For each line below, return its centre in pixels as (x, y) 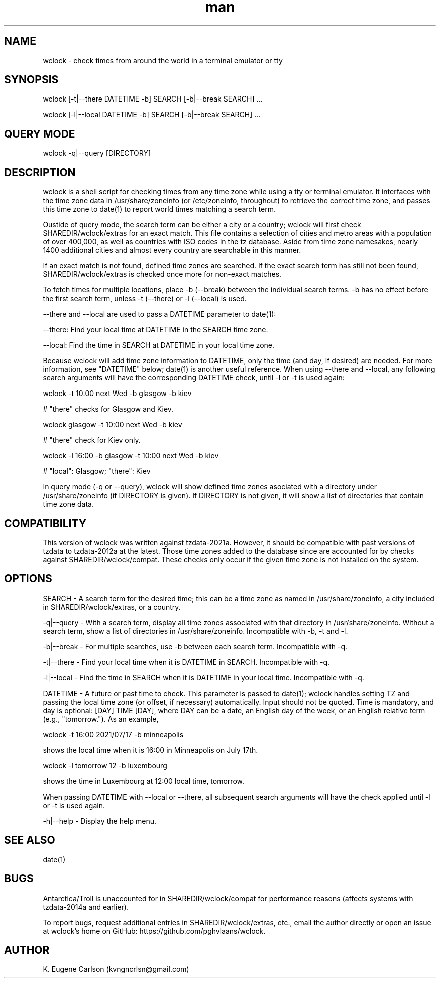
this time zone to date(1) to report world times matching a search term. (159, 209)
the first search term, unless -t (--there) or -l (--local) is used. (145, 299)
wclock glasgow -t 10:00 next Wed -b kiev (113, 425)
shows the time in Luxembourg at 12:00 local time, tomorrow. (143, 781)
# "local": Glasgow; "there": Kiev (97, 471)
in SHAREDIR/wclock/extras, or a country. (112, 607)
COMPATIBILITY (45, 523)
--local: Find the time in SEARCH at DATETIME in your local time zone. (159, 345)
